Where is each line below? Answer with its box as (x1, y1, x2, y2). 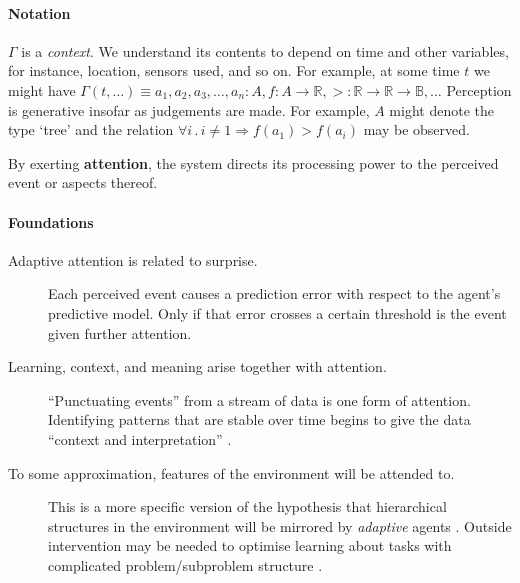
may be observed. (363, 119, 470, 140)
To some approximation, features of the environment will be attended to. (8, 462, 455, 483)
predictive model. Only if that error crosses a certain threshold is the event (48, 302, 507, 323)
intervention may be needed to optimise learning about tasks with (48, 535, 452, 556)
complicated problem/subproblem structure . (48, 554, 323, 575)
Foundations (8, 211, 94, 232)
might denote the (389, 99, 494, 120)
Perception (446, 79, 512, 100)
